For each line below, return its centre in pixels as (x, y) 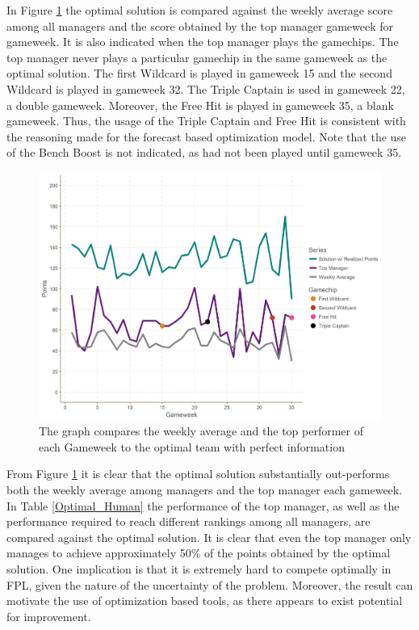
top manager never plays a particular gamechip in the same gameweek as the (197, 57)
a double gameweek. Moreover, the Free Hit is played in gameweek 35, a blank (200, 105)
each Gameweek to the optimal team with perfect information (192, 446)
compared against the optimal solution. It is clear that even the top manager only (209, 537)
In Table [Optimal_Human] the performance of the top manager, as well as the (203, 505)
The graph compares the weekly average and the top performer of (201, 431)
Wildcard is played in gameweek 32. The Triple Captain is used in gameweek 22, (206, 88)
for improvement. (49, 616)
